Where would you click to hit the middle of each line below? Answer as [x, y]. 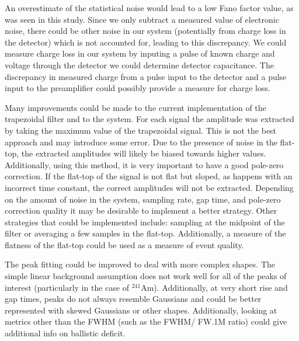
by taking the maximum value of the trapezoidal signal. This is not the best [141, 130]
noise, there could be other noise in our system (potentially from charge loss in [145, 31]
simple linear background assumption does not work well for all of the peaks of [146, 276]
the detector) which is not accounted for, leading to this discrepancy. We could [146, 42]
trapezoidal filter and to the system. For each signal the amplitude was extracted [149, 119]
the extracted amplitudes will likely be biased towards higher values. [144, 153]
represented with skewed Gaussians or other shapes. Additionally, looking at [141, 310]
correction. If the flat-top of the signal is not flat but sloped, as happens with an [149, 176]
